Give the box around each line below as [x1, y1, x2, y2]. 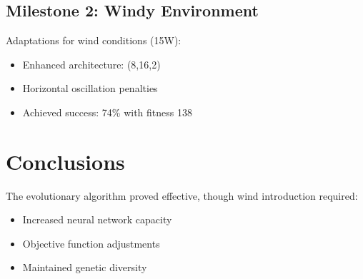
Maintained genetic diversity [22, 260, 147, 275]
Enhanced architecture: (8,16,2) [22, 56, 161, 71]
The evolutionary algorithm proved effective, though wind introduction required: [6, 188, 358, 203]
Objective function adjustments [22, 235, 160, 250]
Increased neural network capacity [22, 212, 172, 227]
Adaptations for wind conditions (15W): [6, 33, 181, 48]
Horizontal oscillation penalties [22, 81, 158, 96]
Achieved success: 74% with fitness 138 [22, 104, 192, 119]
